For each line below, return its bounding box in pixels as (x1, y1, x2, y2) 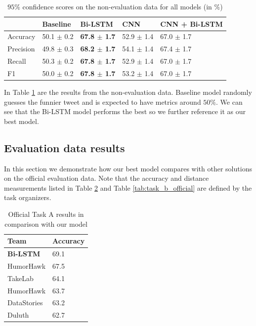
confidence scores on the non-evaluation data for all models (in (22, 1, 212, 11)
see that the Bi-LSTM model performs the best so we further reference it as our (4, 106, 246, 117)
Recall (7, 56, 26, 66)
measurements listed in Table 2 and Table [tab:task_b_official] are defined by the (4, 182, 252, 193)
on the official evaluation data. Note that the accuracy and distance (4, 173, 209, 183)
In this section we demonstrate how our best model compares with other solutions (4, 163, 252, 173)
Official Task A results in (8, 209, 84, 219)
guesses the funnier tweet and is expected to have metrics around (4, 96, 201, 107)
